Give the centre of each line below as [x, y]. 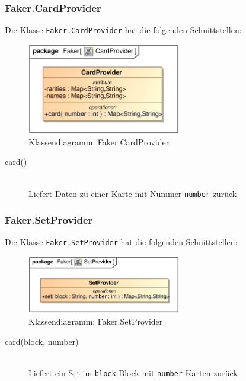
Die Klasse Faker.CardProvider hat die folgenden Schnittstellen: [123, 30]
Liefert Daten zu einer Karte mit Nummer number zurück [133, 193]
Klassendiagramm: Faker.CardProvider [99, 142]
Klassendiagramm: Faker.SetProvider [96, 321]
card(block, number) [42, 341]
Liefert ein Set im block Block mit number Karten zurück [133, 372]
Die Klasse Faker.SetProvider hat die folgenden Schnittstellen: [121, 242]
